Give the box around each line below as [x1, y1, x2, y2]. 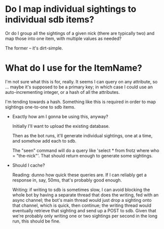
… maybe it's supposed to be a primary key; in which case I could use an [5, 84, 153, 90]
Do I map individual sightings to [5, 3, 136, 15]
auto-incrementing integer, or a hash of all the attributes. [5, 89, 120, 95]
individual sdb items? [5, 14, 95, 25]
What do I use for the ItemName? [5, 63, 142, 74]
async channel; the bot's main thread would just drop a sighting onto [12, 197, 152, 203]
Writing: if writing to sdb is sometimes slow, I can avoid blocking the [12, 187, 150, 192]
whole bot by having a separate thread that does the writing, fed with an [12, 191, 159, 198]
